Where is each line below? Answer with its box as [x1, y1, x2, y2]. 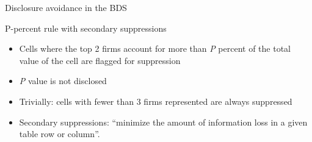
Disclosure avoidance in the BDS [5, 1, 127, 13]
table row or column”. [19, 127, 100, 140]
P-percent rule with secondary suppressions [5, 21, 167, 34]
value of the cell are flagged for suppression [19, 54, 181, 66]
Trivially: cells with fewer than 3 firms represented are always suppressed [19, 94, 292, 107]
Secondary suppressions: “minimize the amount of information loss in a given [19, 115, 308, 128]
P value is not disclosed [19, 74, 107, 87]
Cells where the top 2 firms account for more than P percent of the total [19, 42, 291, 55]
